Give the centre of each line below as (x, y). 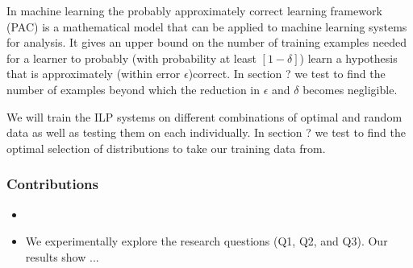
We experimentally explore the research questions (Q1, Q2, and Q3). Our (206, 241)
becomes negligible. (350, 89)
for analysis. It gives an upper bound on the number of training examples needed (206, 42)
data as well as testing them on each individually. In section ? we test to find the (206, 132)
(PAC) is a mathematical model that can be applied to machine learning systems (207, 26)
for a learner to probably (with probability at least (131, 58)
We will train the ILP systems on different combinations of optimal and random (204, 116)
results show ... (62, 256)
